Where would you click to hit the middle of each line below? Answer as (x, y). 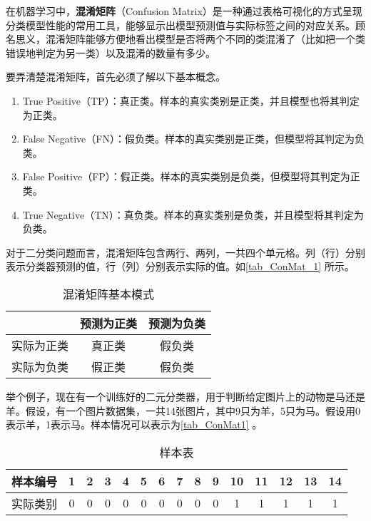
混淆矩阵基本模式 (109, 294)
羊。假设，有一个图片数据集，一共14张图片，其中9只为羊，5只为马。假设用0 (183, 410)
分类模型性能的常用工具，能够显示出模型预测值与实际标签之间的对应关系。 (181, 25)
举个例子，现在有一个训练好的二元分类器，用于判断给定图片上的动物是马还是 (185, 396)
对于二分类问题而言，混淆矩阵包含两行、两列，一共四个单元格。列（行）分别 (185, 252)
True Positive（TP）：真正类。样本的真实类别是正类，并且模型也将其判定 (191, 100)
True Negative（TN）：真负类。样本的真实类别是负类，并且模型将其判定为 (193, 214)
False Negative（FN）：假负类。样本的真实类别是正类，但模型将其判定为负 (193, 139)
